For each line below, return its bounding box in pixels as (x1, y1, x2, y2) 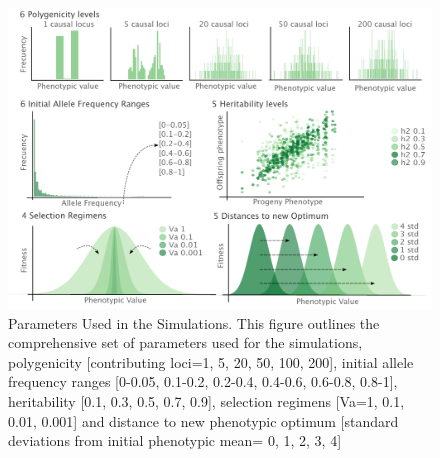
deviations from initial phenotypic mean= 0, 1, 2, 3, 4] (8, 430, 342, 451)
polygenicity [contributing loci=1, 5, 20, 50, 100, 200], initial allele (8, 351, 414, 372)
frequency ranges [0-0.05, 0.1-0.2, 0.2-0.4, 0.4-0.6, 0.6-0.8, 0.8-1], (8, 371, 398, 392)
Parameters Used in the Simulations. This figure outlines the (8, 312, 380, 333)
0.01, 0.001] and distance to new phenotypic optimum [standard (8, 410, 399, 431)
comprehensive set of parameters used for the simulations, (8, 332, 363, 353)
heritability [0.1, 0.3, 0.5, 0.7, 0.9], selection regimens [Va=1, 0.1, (8, 390, 405, 411)
